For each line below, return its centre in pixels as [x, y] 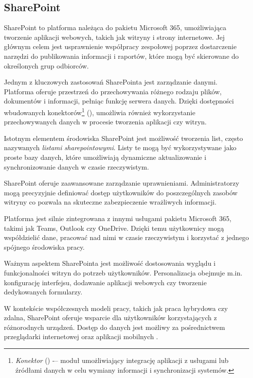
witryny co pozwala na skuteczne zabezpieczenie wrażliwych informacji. [110, 202]
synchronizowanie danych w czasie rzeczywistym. [77, 166]
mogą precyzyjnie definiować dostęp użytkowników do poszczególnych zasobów [121, 192]
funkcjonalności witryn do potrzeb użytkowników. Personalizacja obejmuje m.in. [123, 272]
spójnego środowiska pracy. [44, 247]
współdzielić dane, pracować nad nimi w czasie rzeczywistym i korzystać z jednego [126, 237]
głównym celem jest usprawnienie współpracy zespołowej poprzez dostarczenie [120, 46]
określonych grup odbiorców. [46, 65]
